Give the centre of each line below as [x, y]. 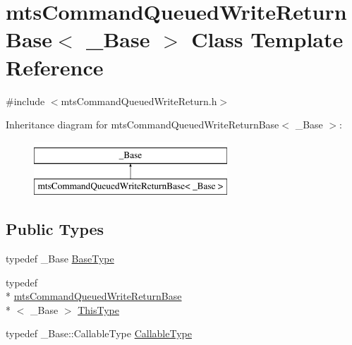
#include [25, 101]
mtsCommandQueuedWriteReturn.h [139, 101]
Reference [55, 67]
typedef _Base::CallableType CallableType [99, 333]
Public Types [55, 229]
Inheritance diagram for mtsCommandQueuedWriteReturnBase [142, 125]
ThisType [98, 309]
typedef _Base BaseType [60, 259]
